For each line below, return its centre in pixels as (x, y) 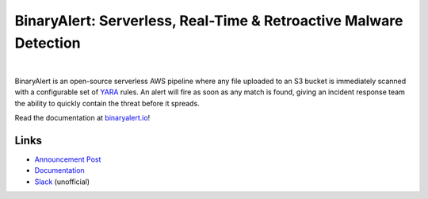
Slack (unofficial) (62, 182)
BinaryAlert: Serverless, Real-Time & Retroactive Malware (209, 21)
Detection (48, 43)
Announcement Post (68, 159)
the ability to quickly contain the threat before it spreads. (107, 103)
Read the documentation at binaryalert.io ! (82, 117)
